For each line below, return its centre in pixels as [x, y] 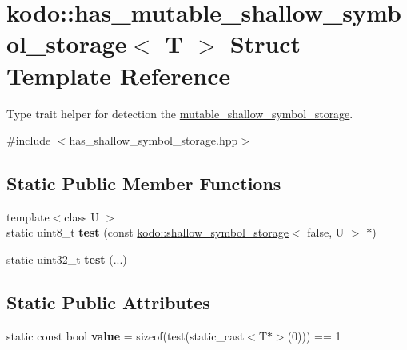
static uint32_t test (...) [67, 259]
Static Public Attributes [108, 302]
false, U [326, 232]
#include [29, 140]
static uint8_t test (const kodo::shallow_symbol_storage [148, 232]
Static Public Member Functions [144, 183]
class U [82, 216]
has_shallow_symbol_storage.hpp [154, 140]
